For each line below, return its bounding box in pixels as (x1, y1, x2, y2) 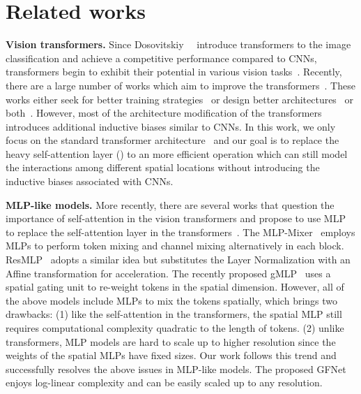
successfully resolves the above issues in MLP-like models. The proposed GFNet (6, 361, 346, 376)
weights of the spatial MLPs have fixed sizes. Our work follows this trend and (6, 348, 337, 363)
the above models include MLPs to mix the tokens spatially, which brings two (6, 293, 338, 307)
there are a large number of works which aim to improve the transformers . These (6, 78, 355, 92)
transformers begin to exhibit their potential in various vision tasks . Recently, (6, 64, 342, 79)
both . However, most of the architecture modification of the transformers (6, 105, 322, 120)
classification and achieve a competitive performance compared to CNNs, (6, 50, 317, 65)
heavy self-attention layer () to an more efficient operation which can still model (6, 146, 348, 161)
